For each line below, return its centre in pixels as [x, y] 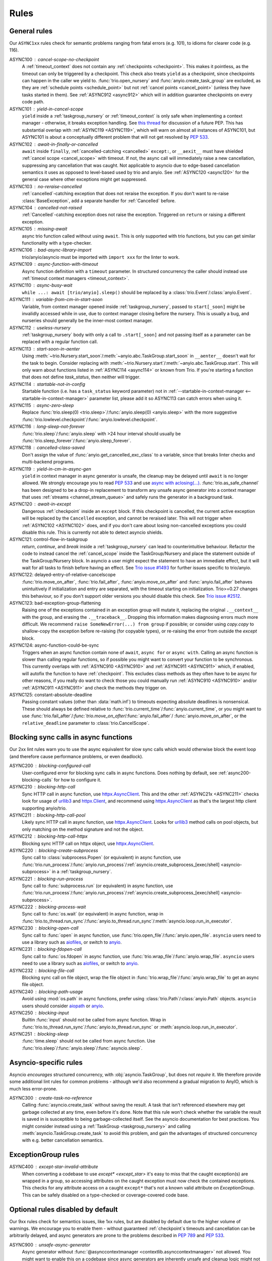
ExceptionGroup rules [44, 1155]
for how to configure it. [78, 780]
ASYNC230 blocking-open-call [44, 928]
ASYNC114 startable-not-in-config [47, 384]
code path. [33, 102]
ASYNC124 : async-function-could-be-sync [54, 645]
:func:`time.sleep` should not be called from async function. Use [89, 1041]
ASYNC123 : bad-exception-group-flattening [55, 603]
